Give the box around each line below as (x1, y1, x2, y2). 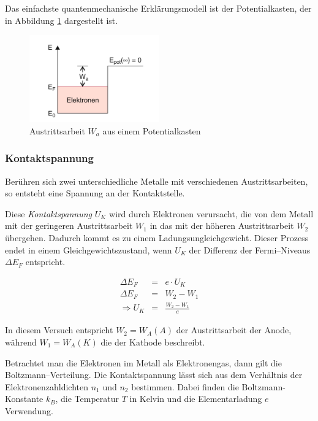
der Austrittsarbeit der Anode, (176, 323, 292, 336)
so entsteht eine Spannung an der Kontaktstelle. (5, 187, 185, 199)
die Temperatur (61, 392, 119, 405)
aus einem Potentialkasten (102, 124, 201, 137)
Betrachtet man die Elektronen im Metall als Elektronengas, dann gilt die (5, 356, 282, 369)
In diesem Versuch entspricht (5, 323, 113, 336)
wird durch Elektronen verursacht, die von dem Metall (109, 207, 314, 220)
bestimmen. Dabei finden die (131, 380, 239, 393)
